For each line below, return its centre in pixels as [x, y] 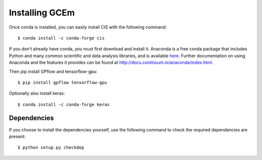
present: [17, 136]
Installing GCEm [42, 13]
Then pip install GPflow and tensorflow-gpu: [53, 71]
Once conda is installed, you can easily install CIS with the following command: [88, 27]
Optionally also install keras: [37, 93]
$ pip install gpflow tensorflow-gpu [63, 82]
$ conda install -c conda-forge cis [61, 38]
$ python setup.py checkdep [51, 148]
